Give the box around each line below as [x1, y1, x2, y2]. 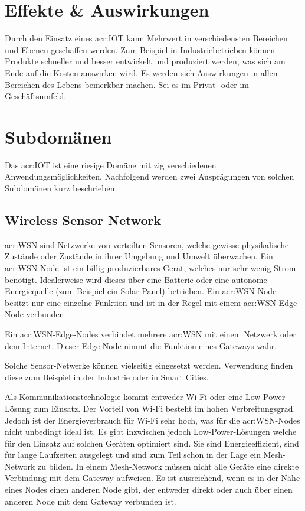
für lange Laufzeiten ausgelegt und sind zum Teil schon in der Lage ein [5, 448, 261, 461]
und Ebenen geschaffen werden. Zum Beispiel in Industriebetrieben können [5, 43, 276, 56]
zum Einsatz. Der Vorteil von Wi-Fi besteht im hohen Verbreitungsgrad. [33, 402, 296, 414]
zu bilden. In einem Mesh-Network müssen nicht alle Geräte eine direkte [38, 460, 299, 472]
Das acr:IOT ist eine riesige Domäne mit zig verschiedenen [5, 158, 217, 171]
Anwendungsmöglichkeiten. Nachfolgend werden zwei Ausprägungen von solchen [5, 170, 294, 183]
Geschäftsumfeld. [5, 90, 67, 102]
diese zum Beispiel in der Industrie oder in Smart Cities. [5, 370, 209, 383]
